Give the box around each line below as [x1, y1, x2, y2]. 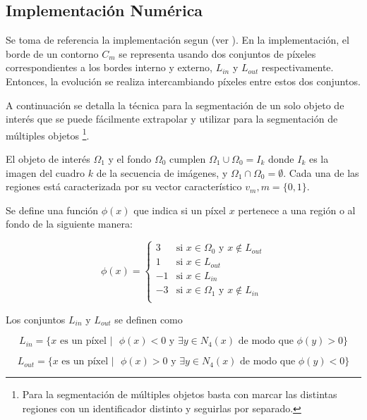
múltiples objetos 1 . [6, 125, 90, 142]
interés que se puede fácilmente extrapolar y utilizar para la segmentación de [6, 111, 338, 126]
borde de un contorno [6, 46, 99, 61]
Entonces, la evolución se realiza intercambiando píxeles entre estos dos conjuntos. [6, 73, 361, 88]
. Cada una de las [283, 165, 359, 180]
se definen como [114, 311, 183, 326]
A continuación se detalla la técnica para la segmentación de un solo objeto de [6, 97, 344, 112]
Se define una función [6, 202, 99, 217]
